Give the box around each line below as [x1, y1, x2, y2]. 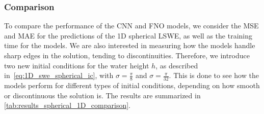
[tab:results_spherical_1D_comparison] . [4, 100, 130, 110]
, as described [155, 60, 198, 70]
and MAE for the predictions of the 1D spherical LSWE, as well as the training [4, 30, 252, 41]
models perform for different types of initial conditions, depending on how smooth [4, 80, 260, 91]
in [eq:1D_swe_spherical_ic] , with [4, 70, 114, 81]
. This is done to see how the [169, 70, 259, 81]
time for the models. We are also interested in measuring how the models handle [4, 40, 255, 51]
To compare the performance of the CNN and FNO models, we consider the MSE [4, 20, 259, 31]
